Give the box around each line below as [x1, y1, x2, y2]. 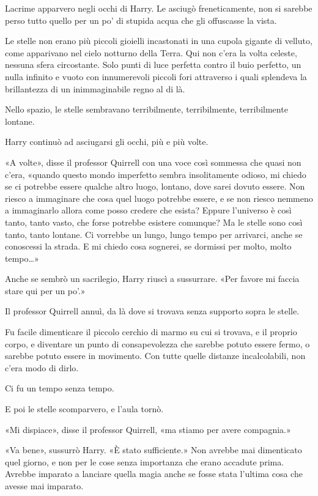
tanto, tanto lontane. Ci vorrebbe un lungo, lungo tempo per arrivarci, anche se [5, 228, 303, 240]
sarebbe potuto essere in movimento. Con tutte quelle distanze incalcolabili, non [5, 349, 306, 362]
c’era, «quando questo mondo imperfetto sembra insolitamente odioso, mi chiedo [5, 168, 306, 180]
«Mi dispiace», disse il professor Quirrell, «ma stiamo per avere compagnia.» [5, 423, 291, 435]
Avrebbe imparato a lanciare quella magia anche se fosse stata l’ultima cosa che [5, 467, 303, 480]
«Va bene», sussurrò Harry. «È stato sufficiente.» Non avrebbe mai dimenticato [5, 443, 302, 456]
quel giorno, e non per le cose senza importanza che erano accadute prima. [5, 455, 284, 468]
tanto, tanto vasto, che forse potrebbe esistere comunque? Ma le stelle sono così [5, 215, 303, 228]
